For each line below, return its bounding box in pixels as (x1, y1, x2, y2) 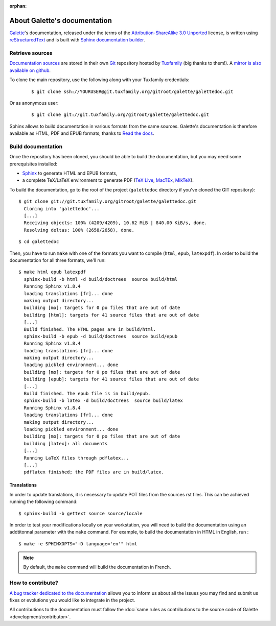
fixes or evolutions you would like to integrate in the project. (9, 597, 135, 603)
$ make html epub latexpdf (18, 269, 86, 275)
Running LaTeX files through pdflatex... (24, 455, 129, 461)
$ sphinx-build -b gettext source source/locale (18, 511, 143, 516)
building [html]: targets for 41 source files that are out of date (24, 312, 199, 318)
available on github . (9, 67, 51, 74)
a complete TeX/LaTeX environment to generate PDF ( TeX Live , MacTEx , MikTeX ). (22, 177, 194, 183)
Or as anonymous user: (9, 100, 59, 106)
